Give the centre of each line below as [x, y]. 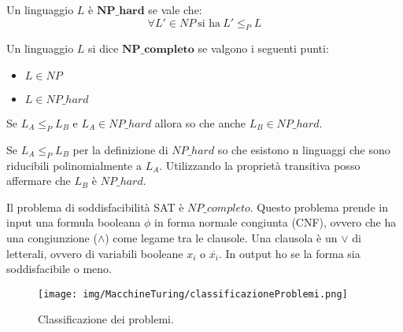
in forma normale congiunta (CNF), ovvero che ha [275, 222]
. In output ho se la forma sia [289, 253]
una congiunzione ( [52, 237]
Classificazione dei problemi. [106, 319]
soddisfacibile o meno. [59, 269]
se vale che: [175, 9]
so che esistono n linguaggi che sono [304, 149]
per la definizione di [120, 149]
